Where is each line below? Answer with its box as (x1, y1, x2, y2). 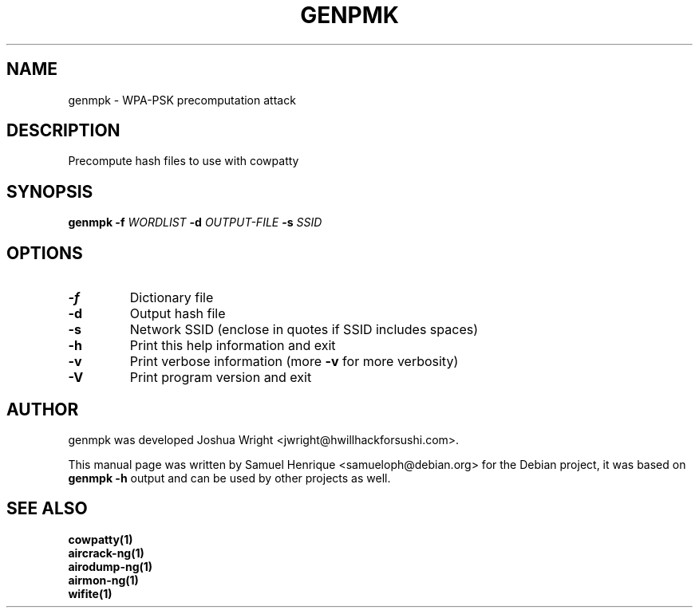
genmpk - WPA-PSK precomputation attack (68, 92, 296, 107)
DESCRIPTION (6, 120, 120, 141)
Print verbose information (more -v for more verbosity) (129, 353, 459, 370)
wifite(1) (68, 586, 113, 600)
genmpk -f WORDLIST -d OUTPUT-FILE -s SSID (68, 215, 322, 230)
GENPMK (300, 2, 399, 29)
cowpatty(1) (68, 532, 133, 546)
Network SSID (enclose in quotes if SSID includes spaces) (129, 321, 478, 338)
